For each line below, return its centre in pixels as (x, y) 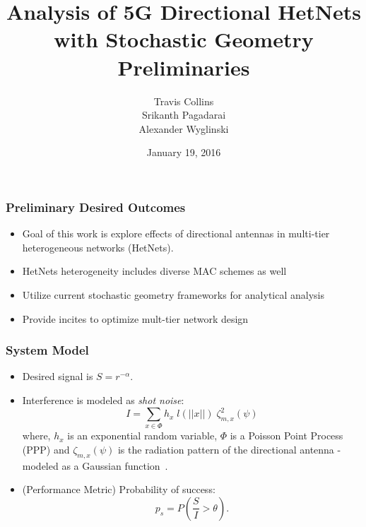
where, (36, 436)
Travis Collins (184, 101)
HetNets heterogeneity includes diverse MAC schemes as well (154, 271)
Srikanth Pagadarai (184, 115)
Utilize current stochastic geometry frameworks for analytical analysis (173, 294)
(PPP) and (46, 449)
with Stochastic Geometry (184, 39)
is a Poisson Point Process (287, 436)
